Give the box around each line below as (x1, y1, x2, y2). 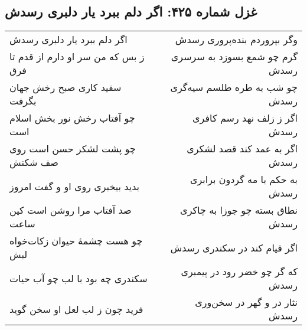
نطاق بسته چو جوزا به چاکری (180, 203, 298, 217)
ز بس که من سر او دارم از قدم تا (9, 50, 145, 64)
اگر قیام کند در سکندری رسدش (170, 240, 298, 254)
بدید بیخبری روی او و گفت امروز (9, 179, 140, 193)
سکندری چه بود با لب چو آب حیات (9, 271, 148, 285)
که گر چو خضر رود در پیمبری (181, 264, 298, 279)
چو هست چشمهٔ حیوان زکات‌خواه (9, 234, 143, 248)
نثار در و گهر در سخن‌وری (195, 295, 298, 309)
